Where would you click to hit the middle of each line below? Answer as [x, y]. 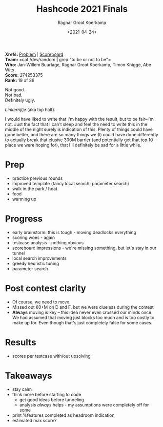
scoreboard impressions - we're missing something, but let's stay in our [84, 248]
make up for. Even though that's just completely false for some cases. [82, 322]
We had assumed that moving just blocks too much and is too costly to [83, 317]
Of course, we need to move [41, 302]
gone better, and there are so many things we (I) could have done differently [82, 134]
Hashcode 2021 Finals [82, 9]
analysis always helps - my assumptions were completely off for [84, 405]
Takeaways [29, 375]
